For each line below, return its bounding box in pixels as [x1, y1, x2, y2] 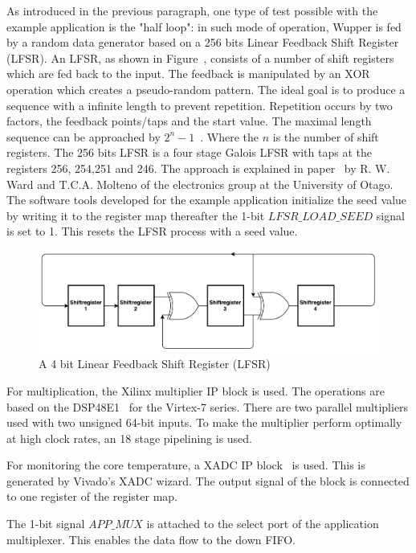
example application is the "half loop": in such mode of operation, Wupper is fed [6, 18, 402, 35]
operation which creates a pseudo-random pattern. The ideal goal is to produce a [6, 80, 406, 97]
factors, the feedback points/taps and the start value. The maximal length [6, 113, 372, 129]
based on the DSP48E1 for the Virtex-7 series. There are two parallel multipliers [6, 398, 409, 415]
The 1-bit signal [6, 515, 85, 532]
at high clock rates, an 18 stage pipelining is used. [6, 429, 253, 446]
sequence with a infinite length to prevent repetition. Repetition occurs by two [6, 96, 393, 113]
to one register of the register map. [6, 488, 178, 505]
